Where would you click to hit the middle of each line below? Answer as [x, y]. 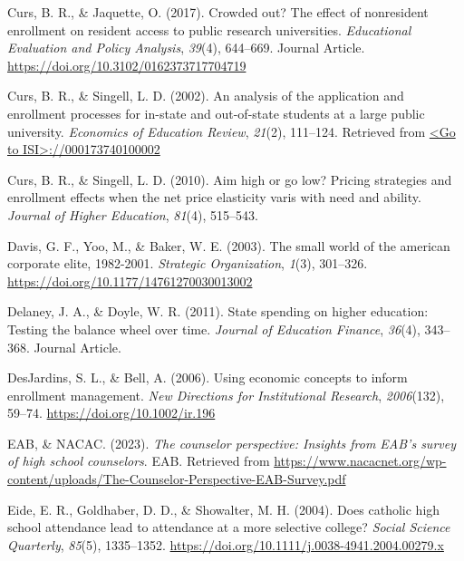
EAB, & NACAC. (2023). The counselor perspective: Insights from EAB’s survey [232, 443]
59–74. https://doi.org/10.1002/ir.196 [111, 413]
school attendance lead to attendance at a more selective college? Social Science [229, 527]
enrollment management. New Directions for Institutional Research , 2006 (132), [226, 395]
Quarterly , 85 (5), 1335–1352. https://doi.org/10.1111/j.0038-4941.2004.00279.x [226, 544]
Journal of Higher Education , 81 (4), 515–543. [133, 214]
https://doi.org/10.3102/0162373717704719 [127, 65]
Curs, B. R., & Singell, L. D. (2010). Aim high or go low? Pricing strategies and [230, 179]
